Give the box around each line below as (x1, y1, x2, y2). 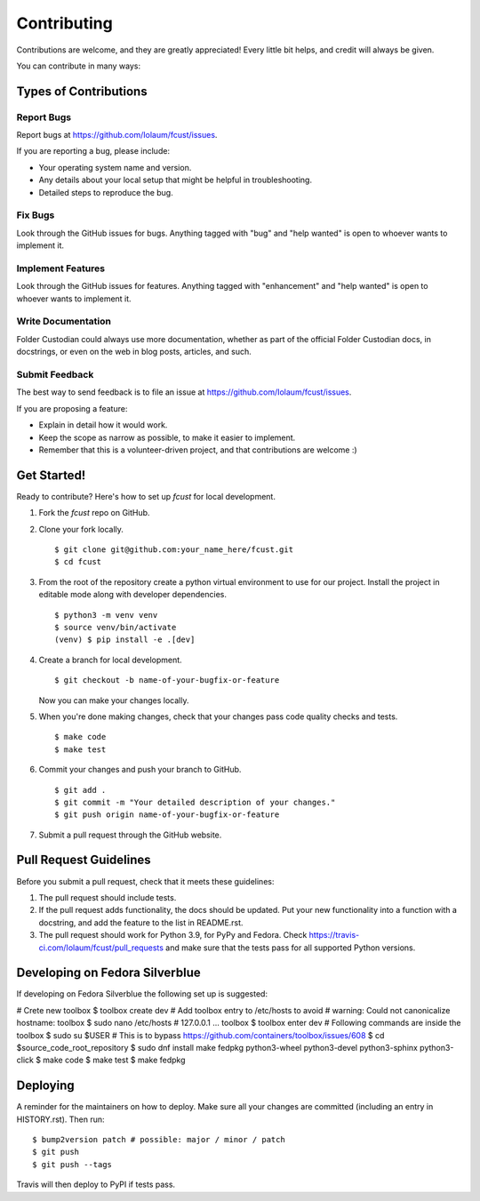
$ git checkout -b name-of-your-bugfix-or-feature (54, 676, 280, 685)
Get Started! (16, 468, 86, 483)
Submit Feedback (16, 369, 94, 381)
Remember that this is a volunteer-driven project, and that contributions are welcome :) (38, 444, 357, 455)
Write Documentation (16, 316, 111, 328)
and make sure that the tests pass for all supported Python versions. (165, 942, 416, 953)
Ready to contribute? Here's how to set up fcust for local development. (16, 491, 276, 501)
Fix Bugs (16, 209, 55, 221)
